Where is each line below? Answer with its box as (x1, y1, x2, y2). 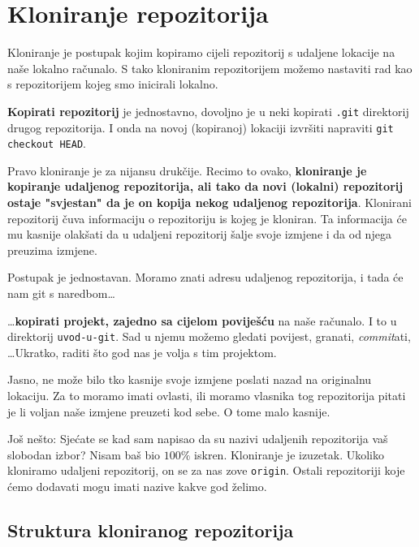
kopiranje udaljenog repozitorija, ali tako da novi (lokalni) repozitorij (7, 178, 404, 195)
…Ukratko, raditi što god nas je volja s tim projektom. (7, 343, 277, 360)
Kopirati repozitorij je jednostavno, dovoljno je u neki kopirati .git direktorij (7, 102, 409, 119)
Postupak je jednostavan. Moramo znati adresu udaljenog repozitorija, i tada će (7, 269, 404, 286)
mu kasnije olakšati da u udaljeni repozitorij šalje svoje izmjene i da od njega (7, 226, 391, 243)
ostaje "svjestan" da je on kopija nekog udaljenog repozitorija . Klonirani (7, 194, 412, 211)
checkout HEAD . (7, 135, 86, 152)
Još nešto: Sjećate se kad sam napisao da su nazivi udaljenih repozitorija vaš (7, 430, 388, 447)
